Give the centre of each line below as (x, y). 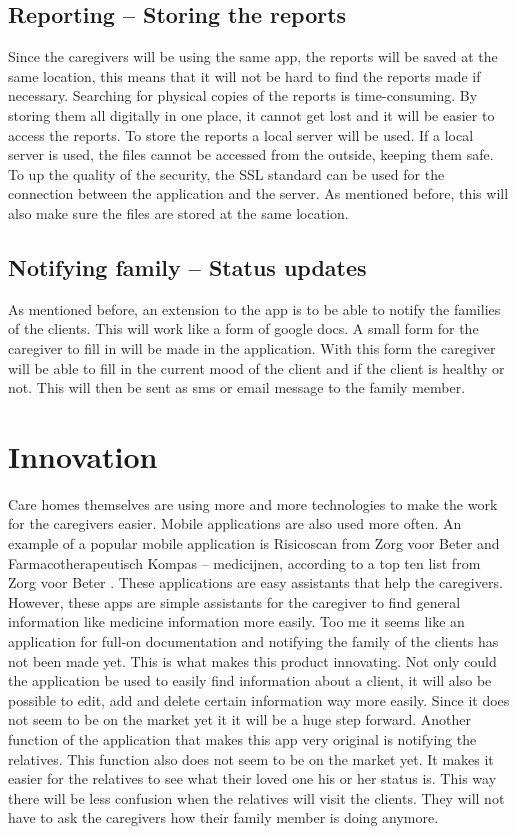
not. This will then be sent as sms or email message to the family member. (237, 387)
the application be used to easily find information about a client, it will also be (250, 680)
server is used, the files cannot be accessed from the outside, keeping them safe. (251, 154)
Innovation (83, 455)
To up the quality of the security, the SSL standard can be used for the (226, 173)
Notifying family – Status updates (187, 266)
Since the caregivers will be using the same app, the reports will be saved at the (253, 56)
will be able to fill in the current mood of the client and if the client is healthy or (256, 367)
